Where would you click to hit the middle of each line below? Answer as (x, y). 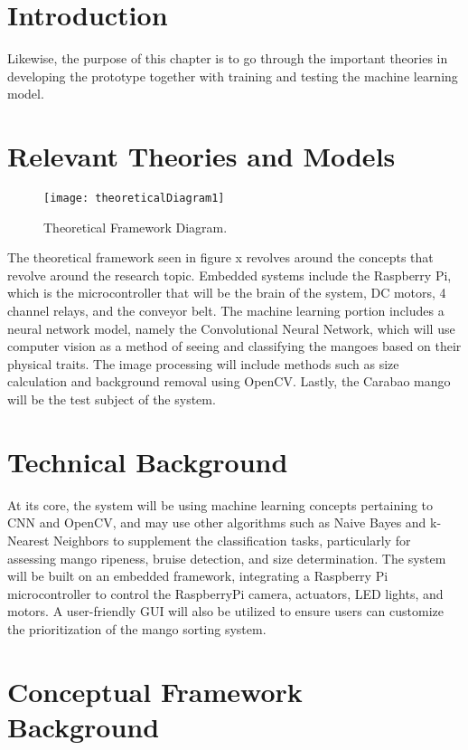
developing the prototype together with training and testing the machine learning (233, 76)
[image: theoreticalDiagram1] (134, 199)
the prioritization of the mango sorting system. (137, 628)
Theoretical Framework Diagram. (136, 227)
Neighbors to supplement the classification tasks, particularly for (232, 540)
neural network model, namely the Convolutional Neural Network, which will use (231, 328)
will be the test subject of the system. (112, 399)
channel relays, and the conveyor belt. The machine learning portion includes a (226, 311)
